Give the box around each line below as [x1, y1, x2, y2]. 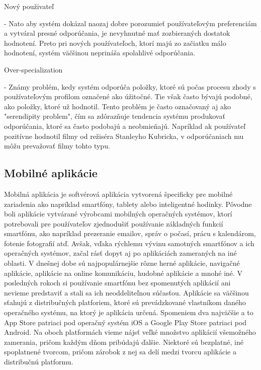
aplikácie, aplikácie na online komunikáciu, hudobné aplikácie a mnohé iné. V [4, 267, 243, 278]
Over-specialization [4, 64, 63, 75]
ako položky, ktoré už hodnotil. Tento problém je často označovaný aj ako [4, 101, 231, 111]
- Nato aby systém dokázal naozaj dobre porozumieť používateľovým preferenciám [4, 18, 257, 28]
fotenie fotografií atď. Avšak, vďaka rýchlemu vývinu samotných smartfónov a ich [4, 238, 254, 248]
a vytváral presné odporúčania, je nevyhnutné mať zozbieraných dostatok [4, 28, 230, 38]
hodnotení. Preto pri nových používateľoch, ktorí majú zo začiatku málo [4, 37, 226, 48]
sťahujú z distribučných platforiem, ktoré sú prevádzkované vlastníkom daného [4, 297, 246, 308]
